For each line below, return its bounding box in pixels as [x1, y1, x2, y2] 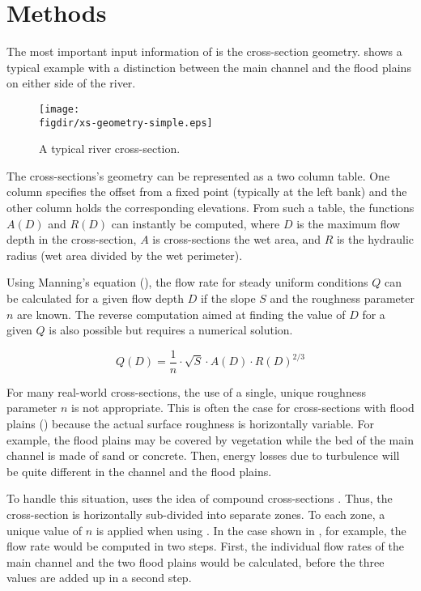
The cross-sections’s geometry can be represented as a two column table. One [6, 167, 390, 184]
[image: [39, 103, 80, 115]
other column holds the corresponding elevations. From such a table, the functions [6, 199, 415, 215]
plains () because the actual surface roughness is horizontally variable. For [6, 415, 374, 432]
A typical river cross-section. [39, 140, 181, 157]
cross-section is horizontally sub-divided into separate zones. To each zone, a [6, 505, 385, 522]
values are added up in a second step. [6, 569, 192, 586]
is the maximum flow [296, 215, 401, 232]
